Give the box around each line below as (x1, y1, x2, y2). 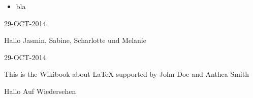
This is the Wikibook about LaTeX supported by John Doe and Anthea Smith (4, 69, 249, 79)
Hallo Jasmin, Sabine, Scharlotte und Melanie (4, 35, 146, 45)
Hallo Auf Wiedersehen (4, 85, 76, 96)
